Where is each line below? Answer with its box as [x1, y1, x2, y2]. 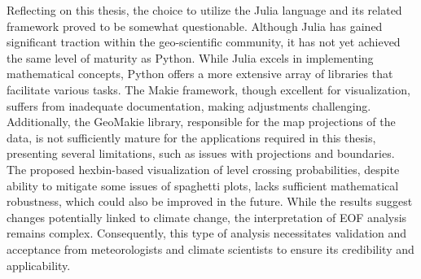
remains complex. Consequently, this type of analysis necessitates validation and [7, 225, 407, 242]
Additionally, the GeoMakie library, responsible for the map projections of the [7, 113, 396, 130]
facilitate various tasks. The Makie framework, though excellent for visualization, [7, 81, 410, 98]
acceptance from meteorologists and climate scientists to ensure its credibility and [7, 240, 414, 257]
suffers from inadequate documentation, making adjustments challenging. [7, 97, 371, 114]
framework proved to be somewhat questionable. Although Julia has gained [7, 17, 383, 34]
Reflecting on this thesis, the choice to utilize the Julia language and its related [7, 2, 402, 18]
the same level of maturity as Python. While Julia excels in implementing [7, 49, 374, 66]
